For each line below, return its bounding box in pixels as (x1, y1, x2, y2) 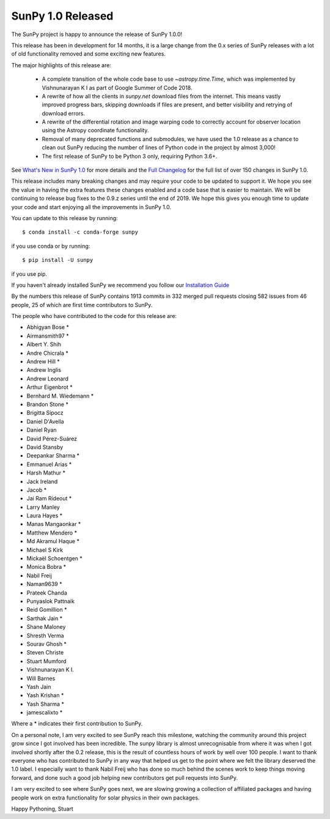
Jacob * (26, 486, 47, 494)
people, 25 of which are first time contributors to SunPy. (11, 301, 153, 308)
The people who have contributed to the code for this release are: (11, 313, 177, 320)
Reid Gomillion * (26, 606, 67, 613)
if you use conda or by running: (11, 242, 90, 250)
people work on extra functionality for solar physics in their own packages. (11, 794, 200, 801)
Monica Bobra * (26, 563, 67, 571)
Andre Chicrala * (26, 349, 68, 357)
